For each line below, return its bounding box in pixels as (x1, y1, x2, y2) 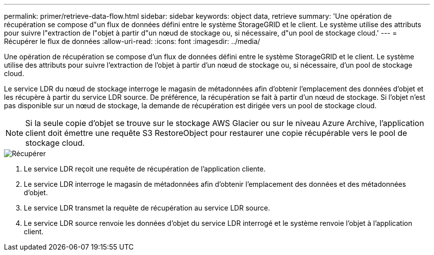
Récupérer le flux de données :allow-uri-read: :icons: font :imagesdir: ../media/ (4, 37, 260, 45)
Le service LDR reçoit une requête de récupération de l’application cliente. (24, 165, 266, 173)
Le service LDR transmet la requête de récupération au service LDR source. (24, 204, 270, 212)
